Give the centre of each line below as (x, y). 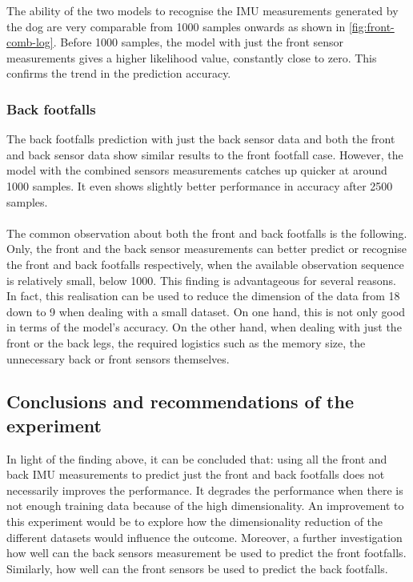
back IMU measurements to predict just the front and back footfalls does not (196, 474)
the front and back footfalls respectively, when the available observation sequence (205, 264)
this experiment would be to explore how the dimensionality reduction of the (195, 522)
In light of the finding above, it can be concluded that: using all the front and (197, 458)
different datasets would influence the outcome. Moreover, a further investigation (204, 537)
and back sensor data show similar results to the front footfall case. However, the (205, 154)
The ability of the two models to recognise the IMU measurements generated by (202, 10)
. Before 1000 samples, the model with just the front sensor (198, 42)
